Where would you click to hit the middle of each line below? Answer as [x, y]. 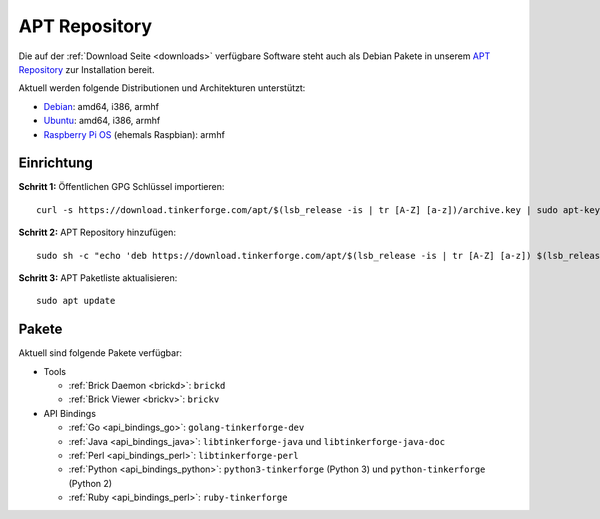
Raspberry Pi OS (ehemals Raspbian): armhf [134, 134]
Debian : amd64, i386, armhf [101, 106]
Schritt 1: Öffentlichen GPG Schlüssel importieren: [121, 187]
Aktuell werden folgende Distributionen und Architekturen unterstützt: [162, 88]
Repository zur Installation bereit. [86, 69]
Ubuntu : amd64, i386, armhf [102, 121]
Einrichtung [56, 163]
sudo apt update [76, 301]
